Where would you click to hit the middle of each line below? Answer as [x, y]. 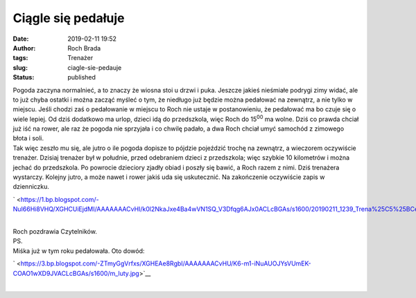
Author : [24, 48]
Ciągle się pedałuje [69, 18]
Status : [24, 77]
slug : [20, 67]
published [82, 77]
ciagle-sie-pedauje [95, 67]
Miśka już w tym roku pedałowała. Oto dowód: [79, 251]
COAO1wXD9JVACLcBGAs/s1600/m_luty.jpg [76, 273]
